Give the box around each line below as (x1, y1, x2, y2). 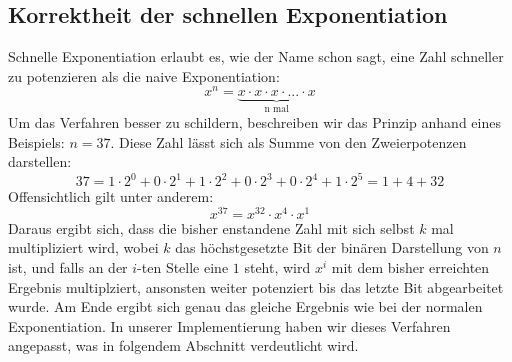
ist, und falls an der (8, 257, 128, 278)
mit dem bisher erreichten (331, 257, 490, 278)
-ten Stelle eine (137, 257, 229, 278)
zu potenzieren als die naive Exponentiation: (8, 65, 280, 86)
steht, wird (244, 257, 311, 278)
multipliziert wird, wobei (8, 237, 159, 258)
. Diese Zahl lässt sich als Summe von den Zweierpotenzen (110, 131, 467, 152)
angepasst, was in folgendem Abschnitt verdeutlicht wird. (8, 335, 359, 356)
